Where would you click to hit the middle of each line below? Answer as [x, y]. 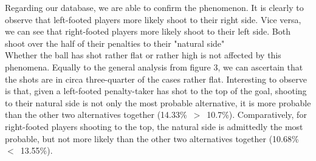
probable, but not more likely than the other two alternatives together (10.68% [152, 138]
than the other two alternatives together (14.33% [96, 115]
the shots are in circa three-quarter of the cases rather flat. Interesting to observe [156, 79]
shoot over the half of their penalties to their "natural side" [115, 43]
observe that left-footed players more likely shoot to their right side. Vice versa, [153, 19]
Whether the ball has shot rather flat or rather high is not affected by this [143, 55]
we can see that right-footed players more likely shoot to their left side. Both [148, 31]
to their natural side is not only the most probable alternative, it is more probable [158, 102]
